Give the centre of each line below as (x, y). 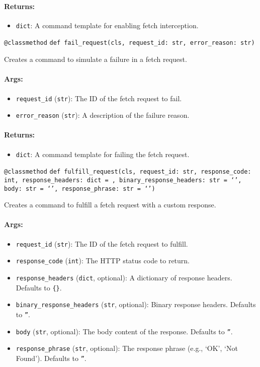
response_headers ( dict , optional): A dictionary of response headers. (124, 277)
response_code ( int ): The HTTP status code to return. (103, 261)
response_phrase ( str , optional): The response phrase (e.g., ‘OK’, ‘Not (127, 348)
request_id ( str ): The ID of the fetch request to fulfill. (102, 243)
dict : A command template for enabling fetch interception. (107, 25)
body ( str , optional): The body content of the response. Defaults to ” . (124, 331)
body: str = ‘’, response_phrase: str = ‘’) (80, 189)
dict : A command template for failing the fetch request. (103, 154)
